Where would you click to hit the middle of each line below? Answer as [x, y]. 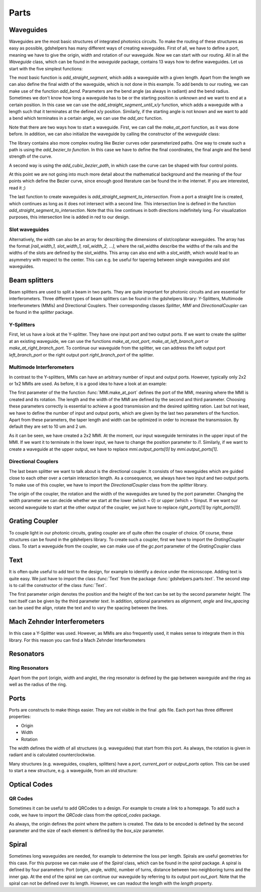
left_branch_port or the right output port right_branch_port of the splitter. [81, 355]
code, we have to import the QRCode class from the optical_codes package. [85, 815]
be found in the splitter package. [41, 312]
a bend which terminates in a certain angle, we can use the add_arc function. [86, 118]
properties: [20, 717]
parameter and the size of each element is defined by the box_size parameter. [87, 831]
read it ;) [17, 188]
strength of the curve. [31, 156]
